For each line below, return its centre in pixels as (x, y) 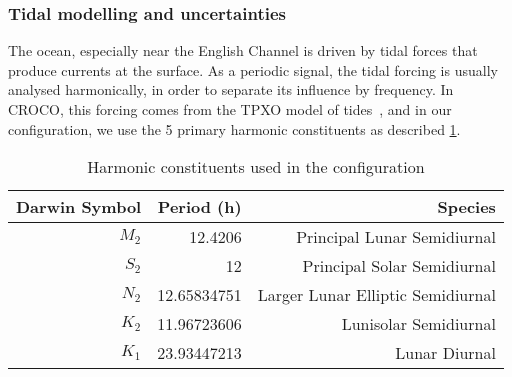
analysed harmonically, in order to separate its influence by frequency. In (231, 89)
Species (466, 207)
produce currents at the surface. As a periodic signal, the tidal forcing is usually (253, 69)
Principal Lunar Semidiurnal (396, 237)
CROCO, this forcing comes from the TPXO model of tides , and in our (230, 109)
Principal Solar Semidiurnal (399, 266)
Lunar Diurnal (445, 353)
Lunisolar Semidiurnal (418, 324)
